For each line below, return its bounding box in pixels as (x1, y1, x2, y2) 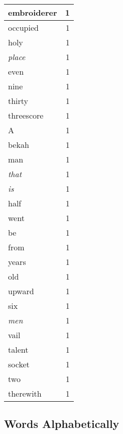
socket (8, 358, 30, 370)
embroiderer (8, 7, 57, 18)
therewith (8, 388, 42, 399)
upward (8, 285, 34, 297)
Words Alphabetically (4, 416, 119, 431)
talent (8, 344, 29, 355)
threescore (8, 110, 44, 121)
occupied (8, 22, 39, 33)
